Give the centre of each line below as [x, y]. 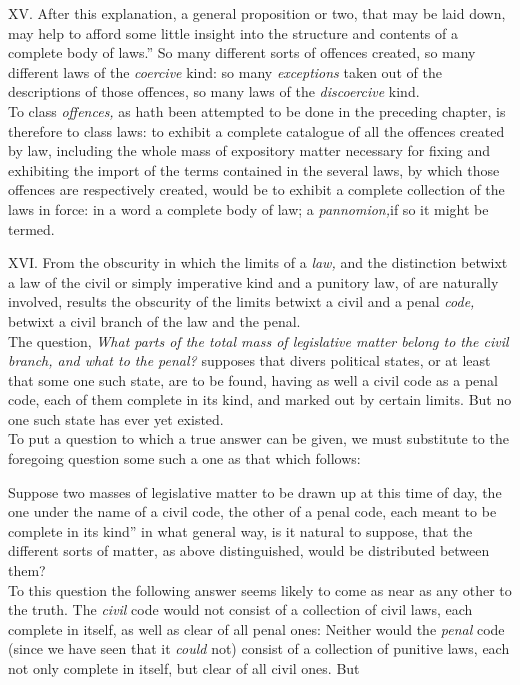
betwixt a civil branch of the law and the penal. [154, 320]
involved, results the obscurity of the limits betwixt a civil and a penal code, [241, 301]
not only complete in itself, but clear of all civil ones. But [184, 668]
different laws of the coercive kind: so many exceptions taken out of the [225, 71]
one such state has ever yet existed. [116, 418]
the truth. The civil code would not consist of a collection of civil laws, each [240, 609]
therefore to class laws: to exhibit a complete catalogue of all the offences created [256, 130]
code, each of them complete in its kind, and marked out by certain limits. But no [260, 399]
